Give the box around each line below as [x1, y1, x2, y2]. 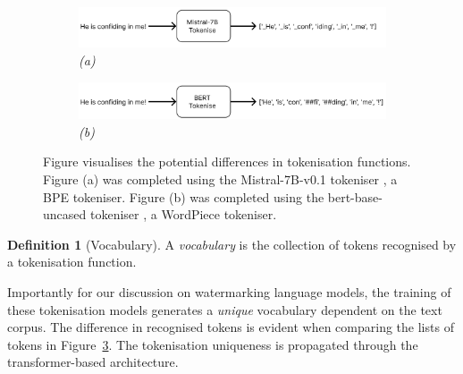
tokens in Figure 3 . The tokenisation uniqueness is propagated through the [7, 335, 418, 353]
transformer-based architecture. [7, 353, 179, 371]
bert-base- [327, 187, 383, 206]
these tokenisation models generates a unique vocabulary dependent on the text [7, 300, 442, 319]
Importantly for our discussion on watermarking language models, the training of [7, 282, 451, 301]
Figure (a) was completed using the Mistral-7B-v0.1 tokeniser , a [43, 169, 398, 188]
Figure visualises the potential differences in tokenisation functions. [43, 152, 411, 171]
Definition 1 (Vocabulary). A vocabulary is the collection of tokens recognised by [7, 234, 457, 253]
